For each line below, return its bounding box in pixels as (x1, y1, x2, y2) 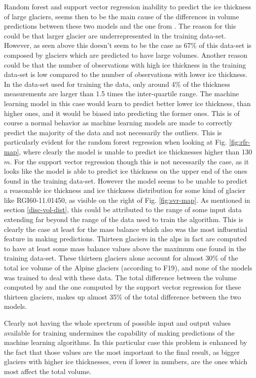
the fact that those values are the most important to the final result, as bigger (4, 346, 240, 357)
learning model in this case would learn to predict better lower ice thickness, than (4, 98, 251, 108)
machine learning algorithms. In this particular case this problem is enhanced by (4, 337, 247, 347)
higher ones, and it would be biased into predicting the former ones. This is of (4, 108, 240, 118)
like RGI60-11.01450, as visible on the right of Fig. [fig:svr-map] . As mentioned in (4, 194, 251, 205)
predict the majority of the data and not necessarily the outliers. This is (4, 127, 222, 137)
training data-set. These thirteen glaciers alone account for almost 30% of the (4, 253, 238, 263)
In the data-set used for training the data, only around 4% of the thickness (4, 78, 230, 89)
